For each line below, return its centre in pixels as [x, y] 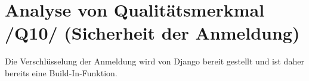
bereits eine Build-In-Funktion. [61, 72]
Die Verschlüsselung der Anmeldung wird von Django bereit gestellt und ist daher [154, 61]
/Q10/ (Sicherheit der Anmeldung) [152, 33]
